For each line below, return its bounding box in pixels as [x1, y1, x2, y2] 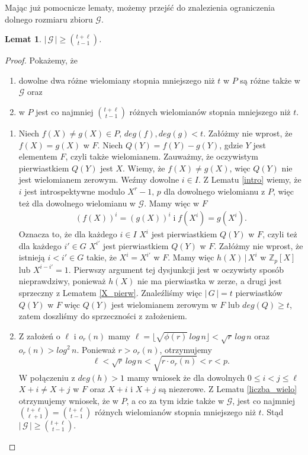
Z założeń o [18, 329, 60, 342]
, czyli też [262, 228, 297, 240]
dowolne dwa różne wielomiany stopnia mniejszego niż [18, 74, 215, 86]
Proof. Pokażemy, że [5, 54, 78, 66]
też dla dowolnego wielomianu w [18, 196, 136, 209]
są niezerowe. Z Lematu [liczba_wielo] [158, 383, 297, 395]
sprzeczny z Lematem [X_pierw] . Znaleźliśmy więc [18, 286, 202, 298]
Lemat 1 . [5, 33, 41, 45]
